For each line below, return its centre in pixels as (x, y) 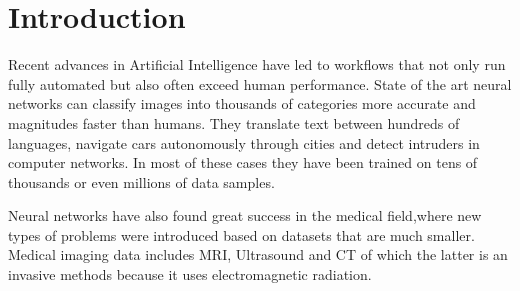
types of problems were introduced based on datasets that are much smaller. (241, 234)
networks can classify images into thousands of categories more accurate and (242, 103)
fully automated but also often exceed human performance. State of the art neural (260, 83)
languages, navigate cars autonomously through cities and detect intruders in (244, 142)
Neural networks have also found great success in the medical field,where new (245, 215)
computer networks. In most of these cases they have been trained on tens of (243, 162)
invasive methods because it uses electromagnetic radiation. (190, 274)
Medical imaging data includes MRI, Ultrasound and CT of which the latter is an (258, 254)
